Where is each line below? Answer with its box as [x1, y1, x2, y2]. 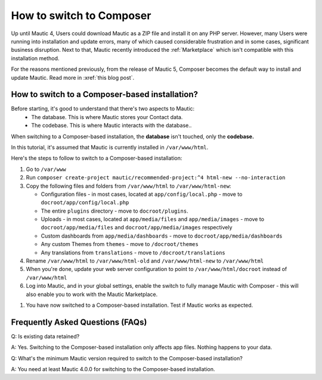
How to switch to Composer [11, 9, 151, 22]
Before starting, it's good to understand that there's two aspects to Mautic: [11, 105, 195, 113]
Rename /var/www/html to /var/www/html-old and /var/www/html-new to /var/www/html [26, 257, 264, 264]
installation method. [11, 54, 60, 62]
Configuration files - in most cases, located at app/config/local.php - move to [41, 191, 243, 198]
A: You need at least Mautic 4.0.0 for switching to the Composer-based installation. [11, 366, 215, 373]
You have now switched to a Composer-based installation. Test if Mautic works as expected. [26, 301, 253, 309]
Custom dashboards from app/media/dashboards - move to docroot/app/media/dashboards [41, 232, 283, 239]
